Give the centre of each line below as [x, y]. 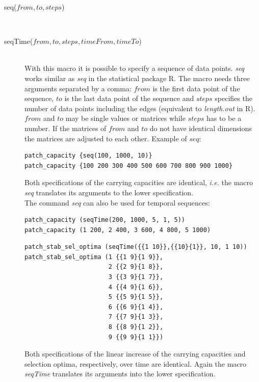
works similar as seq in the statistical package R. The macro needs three [137, 78]
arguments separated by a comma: [78, 88]
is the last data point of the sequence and [129, 98]
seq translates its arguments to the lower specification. [109, 192]
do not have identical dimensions [201, 128]
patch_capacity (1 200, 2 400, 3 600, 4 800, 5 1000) [118, 230]
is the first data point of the [196, 88]
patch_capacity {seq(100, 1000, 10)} [88, 156]
